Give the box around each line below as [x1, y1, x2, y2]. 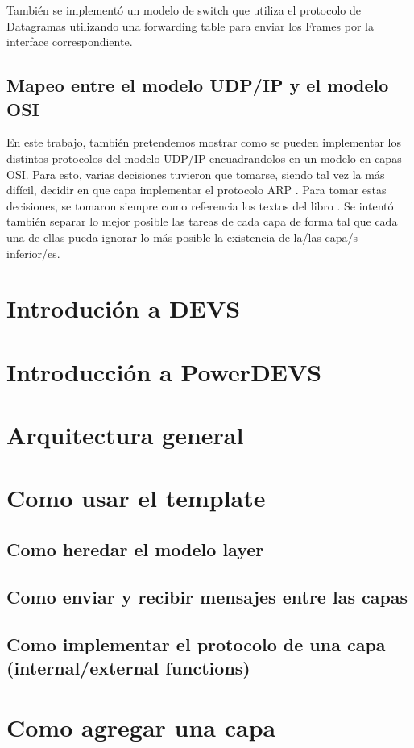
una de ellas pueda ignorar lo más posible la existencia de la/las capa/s [6, 228, 358, 245]
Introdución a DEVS [6, 292, 241, 325]
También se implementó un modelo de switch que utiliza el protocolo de [6, 2, 361, 18]
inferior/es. [6, 244, 60, 261]
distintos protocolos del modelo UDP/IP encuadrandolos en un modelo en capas [6, 149, 402, 166]
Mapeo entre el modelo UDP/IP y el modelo [6, 73, 389, 98]
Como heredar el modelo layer [6, 537, 264, 562]
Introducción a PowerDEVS [6, 355, 322, 388]
